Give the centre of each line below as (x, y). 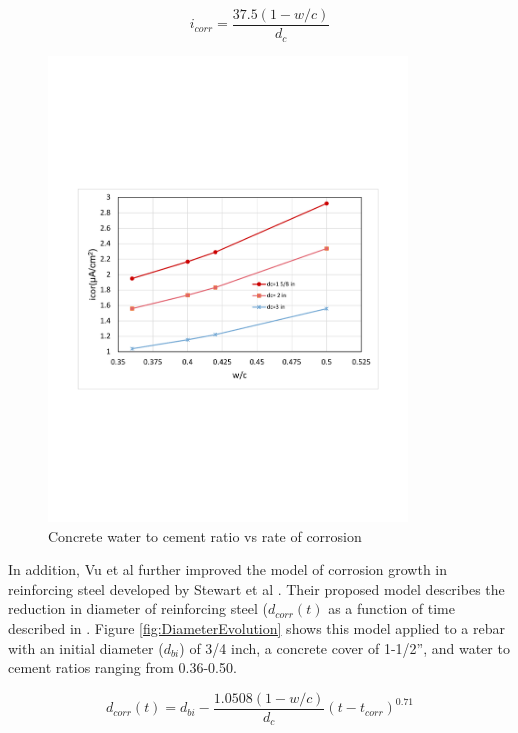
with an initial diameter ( (86, 647)
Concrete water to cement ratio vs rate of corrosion (205, 535)
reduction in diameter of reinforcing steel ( (138, 608)
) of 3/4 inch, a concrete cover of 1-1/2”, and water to (344, 647)
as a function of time (391, 608)
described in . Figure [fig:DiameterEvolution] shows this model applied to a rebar (256, 628)
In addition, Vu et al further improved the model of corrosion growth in (228, 569)
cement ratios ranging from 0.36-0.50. (122, 667)
